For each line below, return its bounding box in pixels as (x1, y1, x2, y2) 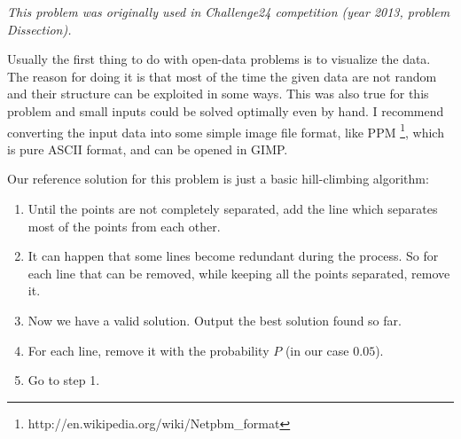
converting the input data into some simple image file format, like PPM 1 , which (7, 120, 444, 141)
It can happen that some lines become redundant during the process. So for (27, 247, 439, 265)
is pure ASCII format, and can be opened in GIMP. (7, 139, 288, 158)
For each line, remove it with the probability (27, 341, 270, 359)
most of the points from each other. (27, 216, 221, 235)
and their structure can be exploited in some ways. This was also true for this (7, 84, 429, 103)
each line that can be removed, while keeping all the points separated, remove (27, 263, 450, 282)
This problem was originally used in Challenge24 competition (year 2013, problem (7, 3, 450, 20)
